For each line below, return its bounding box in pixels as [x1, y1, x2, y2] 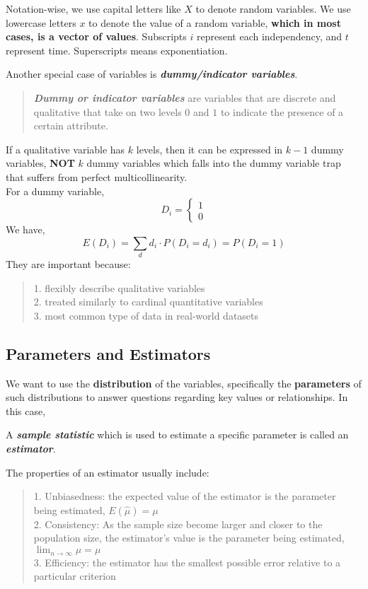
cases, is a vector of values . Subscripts [6, 29, 187, 44]
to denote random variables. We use [195, 1, 351, 16]
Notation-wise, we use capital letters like [6, 1, 181, 16]
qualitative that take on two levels [33, 104, 182, 119]
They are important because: [6, 257, 131, 272]
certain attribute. [33, 118, 108, 133]
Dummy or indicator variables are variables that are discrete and [33, 90, 336, 105]
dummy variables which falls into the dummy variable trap [86, 156, 341, 170]
